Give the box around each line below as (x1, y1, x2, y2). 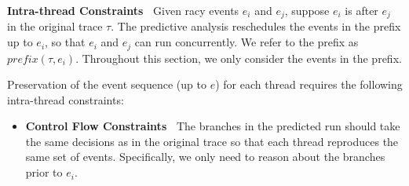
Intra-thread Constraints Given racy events (7, 2, 239, 18)
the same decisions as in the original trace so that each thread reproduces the (25, 133, 399, 149)
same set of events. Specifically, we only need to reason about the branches (25, 148, 385, 165)
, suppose (284, 2, 330, 18)
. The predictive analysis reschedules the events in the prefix (111, 18, 401, 35)
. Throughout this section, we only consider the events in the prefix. (75, 49, 402, 66)
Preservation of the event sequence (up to (7, 76, 206, 93)
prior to (25, 164, 63, 181)
